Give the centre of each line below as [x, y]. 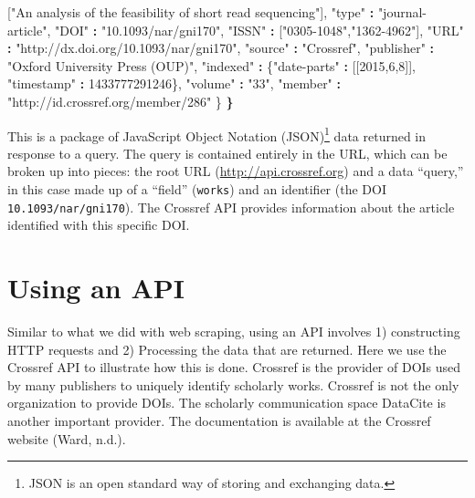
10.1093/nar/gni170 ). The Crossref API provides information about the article [231, 207]
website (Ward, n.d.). [67, 438]
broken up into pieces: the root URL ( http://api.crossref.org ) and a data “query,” [236, 171]
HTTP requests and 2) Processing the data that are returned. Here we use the [227, 349]
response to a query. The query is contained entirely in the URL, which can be [227, 153]
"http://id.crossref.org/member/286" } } [121, 101]
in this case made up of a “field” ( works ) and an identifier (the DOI [197, 189]
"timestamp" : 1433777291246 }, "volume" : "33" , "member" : [174, 83]
